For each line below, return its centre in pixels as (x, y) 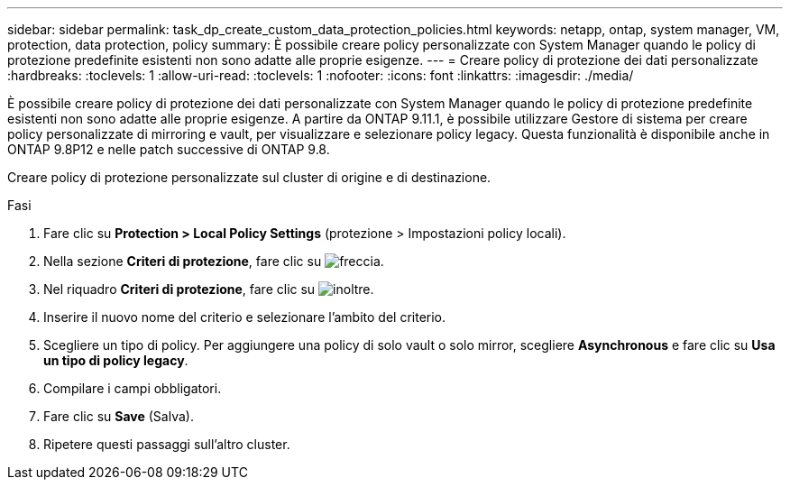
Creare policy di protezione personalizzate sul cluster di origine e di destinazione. (249, 177)
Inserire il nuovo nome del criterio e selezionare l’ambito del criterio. (245, 317)
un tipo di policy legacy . (116, 360)
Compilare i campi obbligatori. (133, 388)
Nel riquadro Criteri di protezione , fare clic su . (209, 289)
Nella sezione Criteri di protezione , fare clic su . (214, 261)
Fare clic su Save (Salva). (119, 416)
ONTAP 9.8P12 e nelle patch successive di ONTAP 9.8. (169, 149)
